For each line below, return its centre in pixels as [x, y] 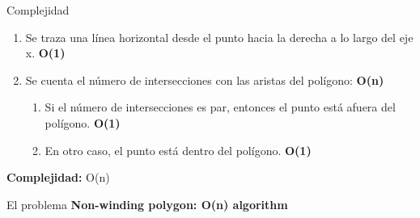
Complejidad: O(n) [58, 177]
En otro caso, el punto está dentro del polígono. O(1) [178, 150]
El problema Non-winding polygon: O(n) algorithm [147, 204]
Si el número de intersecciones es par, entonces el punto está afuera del [220, 107]
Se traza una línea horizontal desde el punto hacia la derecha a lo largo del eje [219, 37]
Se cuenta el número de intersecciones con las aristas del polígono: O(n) [205, 80]
